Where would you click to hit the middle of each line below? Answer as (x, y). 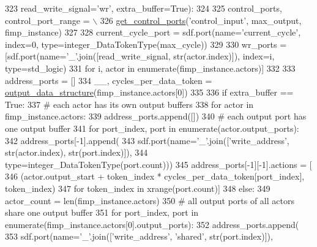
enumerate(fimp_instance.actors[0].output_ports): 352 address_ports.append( (152, 224)
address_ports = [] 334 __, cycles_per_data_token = (109, 80)
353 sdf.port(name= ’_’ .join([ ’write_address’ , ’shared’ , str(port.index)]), (139, 236)
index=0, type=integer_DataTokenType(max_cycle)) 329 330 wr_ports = (146, 44)
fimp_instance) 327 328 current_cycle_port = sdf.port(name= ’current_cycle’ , (153, 32)
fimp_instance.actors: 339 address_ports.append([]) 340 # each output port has (156, 116)
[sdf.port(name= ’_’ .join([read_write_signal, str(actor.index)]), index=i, (140, 56)
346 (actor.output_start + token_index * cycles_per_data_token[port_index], (155, 176)
